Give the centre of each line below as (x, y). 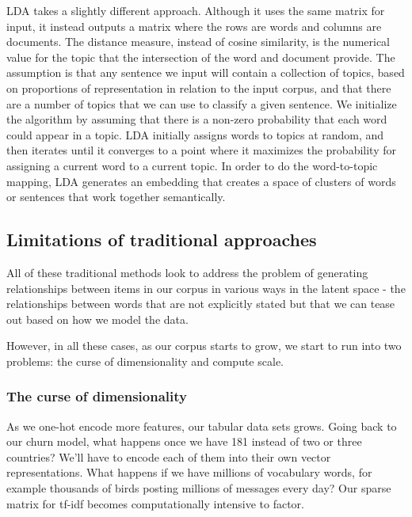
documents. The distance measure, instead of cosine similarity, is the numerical (198, 42)
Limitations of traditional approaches (162, 239)
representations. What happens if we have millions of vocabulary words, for (189, 472)
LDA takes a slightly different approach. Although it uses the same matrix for (196, 10)
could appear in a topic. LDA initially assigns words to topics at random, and (195, 134)
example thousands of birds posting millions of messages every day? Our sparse (199, 488)
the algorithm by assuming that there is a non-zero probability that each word (197, 119)
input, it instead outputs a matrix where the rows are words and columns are (194, 26)
